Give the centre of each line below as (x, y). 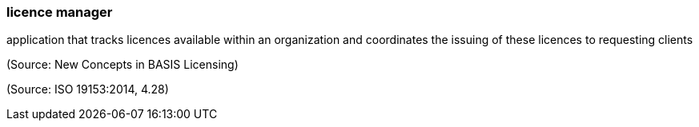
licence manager (60, 12)
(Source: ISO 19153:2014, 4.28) (88, 89)
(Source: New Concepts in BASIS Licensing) (123, 65)
